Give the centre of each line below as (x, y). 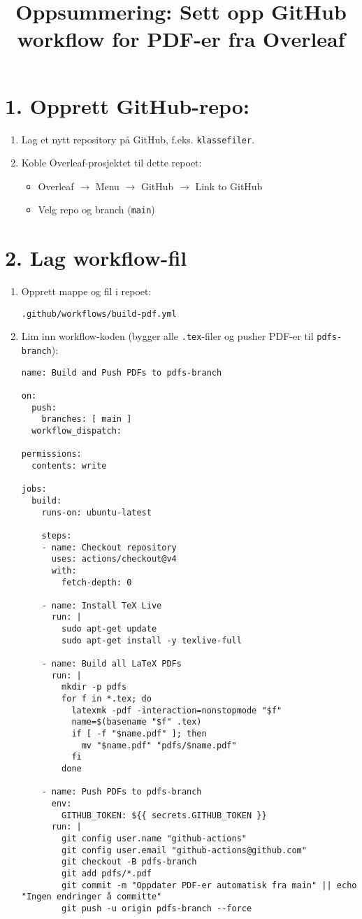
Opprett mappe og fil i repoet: (86, 291)
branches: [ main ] (87, 419)
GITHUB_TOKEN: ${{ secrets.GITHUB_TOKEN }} (164, 815)
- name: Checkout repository (109, 547)
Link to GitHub (229, 186)
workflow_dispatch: (77, 430)
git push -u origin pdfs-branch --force (157, 908)
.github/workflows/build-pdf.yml (99, 314)
